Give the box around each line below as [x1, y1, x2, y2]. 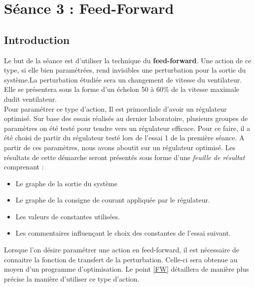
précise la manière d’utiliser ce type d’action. [4, 273, 140, 284]
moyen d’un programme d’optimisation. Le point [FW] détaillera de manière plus [4, 264, 249, 274]
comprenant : [4, 162, 44, 172]
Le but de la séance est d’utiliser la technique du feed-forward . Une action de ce [4, 55, 252, 65]
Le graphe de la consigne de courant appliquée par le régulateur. [15, 195, 210, 205]
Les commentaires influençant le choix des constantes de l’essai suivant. [15, 228, 231, 238]
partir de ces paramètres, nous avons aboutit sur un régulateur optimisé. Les [4, 142, 236, 152]
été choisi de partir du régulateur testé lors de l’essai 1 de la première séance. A [4, 132, 245, 143]
